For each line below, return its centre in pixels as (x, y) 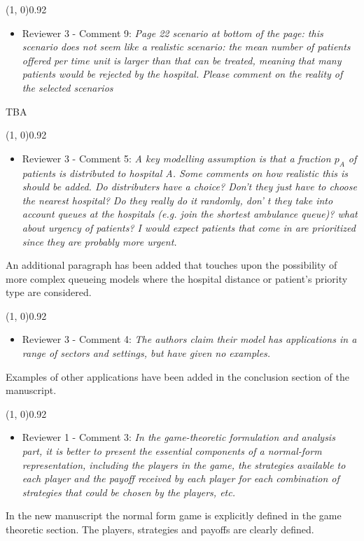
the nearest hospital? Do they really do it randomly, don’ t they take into (177, 200)
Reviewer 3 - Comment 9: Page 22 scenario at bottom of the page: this (173, 33)
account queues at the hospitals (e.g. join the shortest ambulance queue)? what (190, 214)
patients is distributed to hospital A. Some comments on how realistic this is (185, 173)
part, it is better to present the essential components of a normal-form (172, 451)
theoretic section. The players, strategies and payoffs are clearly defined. (160, 529)
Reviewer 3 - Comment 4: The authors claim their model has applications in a (189, 339)
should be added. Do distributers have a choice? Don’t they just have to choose (189, 187)
